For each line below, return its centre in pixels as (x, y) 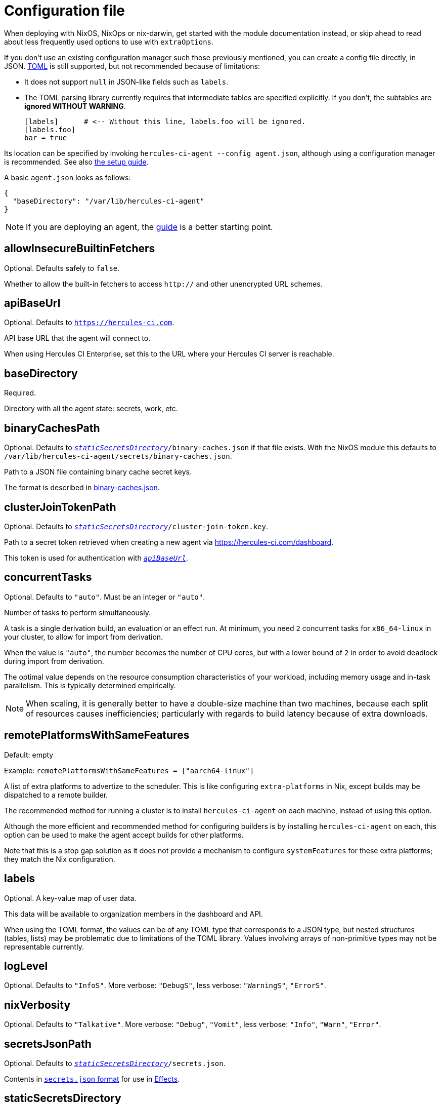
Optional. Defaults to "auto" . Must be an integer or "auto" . (105, 597)
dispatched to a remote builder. (56, 795)
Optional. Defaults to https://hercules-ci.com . (89, 323)
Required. (20, 393)
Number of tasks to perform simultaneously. (77, 612)
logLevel (26, 966)
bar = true (46, 137)
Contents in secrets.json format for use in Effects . (92, 1079)
